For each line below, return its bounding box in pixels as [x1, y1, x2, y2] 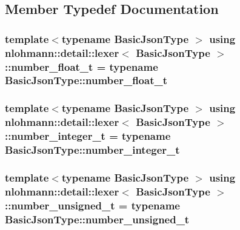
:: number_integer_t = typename [5, 128, 171, 143]
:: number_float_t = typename [5, 59, 158, 74]
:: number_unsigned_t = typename [5, 197, 180, 212]
